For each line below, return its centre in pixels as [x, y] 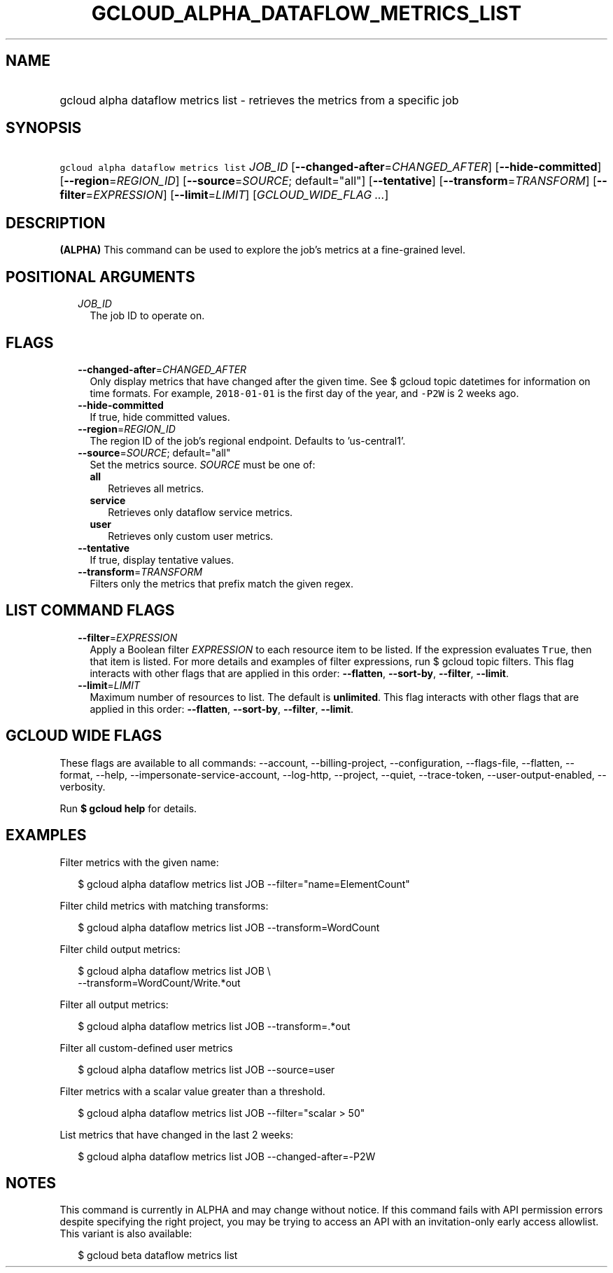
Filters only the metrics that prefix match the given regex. [222, 583]
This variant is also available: [126, 1234]
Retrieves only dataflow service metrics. [200, 512]
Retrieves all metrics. [156, 488]
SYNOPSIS [44, 128]
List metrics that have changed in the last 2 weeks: [177, 1134]
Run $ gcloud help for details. [128, 808]
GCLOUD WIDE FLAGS [84, 736]
